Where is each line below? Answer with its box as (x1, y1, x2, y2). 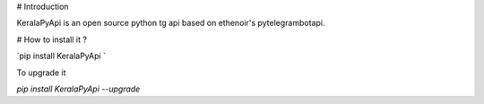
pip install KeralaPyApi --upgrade (16, 83, 141, 94)
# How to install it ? (16, 34, 87, 45)
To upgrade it (16, 67, 66, 78)
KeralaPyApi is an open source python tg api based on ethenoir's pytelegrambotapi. (16, 18, 325, 29)
